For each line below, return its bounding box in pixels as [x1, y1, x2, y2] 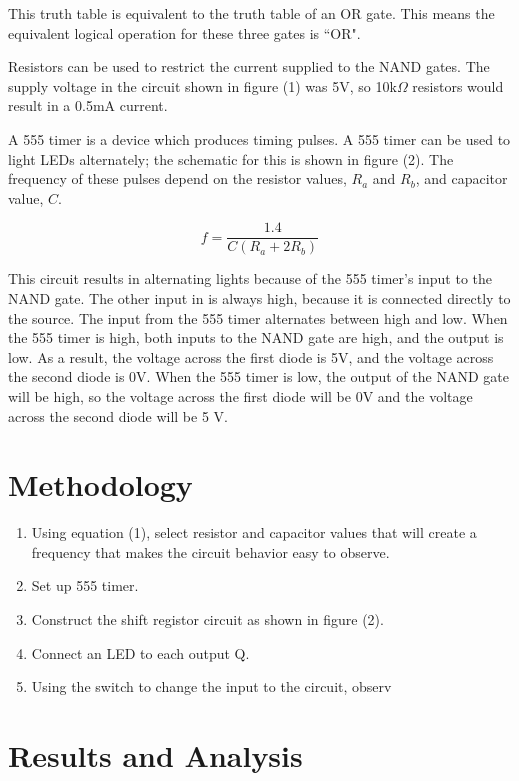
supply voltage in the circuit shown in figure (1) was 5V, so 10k [8, 75, 397, 96]
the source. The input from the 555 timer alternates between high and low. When [8, 307, 508, 328]
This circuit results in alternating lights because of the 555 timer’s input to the [8, 268, 493, 289]
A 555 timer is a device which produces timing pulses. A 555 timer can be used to [8, 128, 511, 149]
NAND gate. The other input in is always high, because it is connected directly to [8, 288, 511, 308]
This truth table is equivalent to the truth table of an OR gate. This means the [8, 3, 495, 23]
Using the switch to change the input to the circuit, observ [31, 676, 392, 697]
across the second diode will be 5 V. [8, 405, 228, 426]
